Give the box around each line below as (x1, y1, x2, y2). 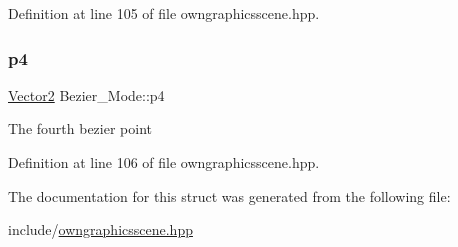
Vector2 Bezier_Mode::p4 (8, 84, 165, 105)
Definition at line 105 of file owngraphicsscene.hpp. (8, 3, 320, 23)
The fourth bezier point (8, 118, 152, 139)
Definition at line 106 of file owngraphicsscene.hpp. (8, 152, 320, 172)
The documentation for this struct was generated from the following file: (8, 185, 451, 206)
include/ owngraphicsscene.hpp (8, 219, 193, 240)
